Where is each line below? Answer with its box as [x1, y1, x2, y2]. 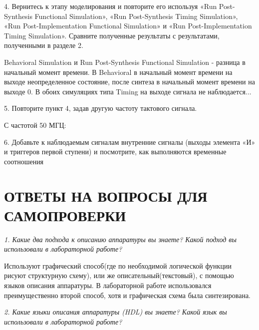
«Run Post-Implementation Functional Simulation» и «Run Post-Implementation [4, 20, 252, 31]
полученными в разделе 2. [4, 40, 83, 50]
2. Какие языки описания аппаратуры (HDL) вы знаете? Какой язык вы [4, 307, 227, 317]
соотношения [4, 156, 44, 166]
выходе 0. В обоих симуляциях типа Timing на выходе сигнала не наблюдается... [4, 86, 252, 96]
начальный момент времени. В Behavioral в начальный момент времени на [4, 66, 233, 77]
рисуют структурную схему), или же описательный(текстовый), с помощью [4, 270, 234, 281]
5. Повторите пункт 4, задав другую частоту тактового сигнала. [4, 103, 197, 113]
